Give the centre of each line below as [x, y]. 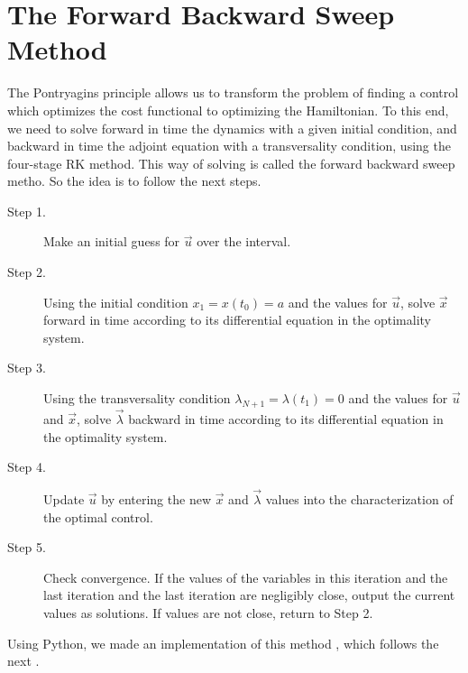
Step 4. [27, 467]
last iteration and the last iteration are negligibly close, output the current [249, 595]
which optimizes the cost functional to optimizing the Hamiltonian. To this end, [228, 110]
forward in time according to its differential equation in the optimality [237, 320]
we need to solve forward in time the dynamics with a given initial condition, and [232, 128]
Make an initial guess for [112, 241]
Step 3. [27, 368]
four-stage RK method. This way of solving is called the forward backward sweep [231, 163]
